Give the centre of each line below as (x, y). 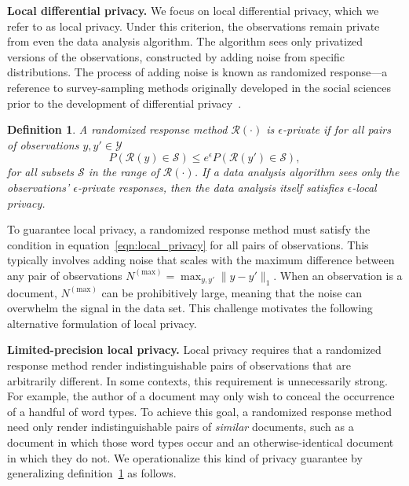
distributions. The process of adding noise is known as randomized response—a (197, 72)
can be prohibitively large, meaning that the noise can (232, 292)
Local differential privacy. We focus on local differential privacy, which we (193, 10)
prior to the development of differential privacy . (124, 103)
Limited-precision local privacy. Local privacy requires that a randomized (194, 350)
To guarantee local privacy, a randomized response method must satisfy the (189, 229)
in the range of (124, 172)
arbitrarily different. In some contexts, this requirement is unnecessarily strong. (198, 380)
